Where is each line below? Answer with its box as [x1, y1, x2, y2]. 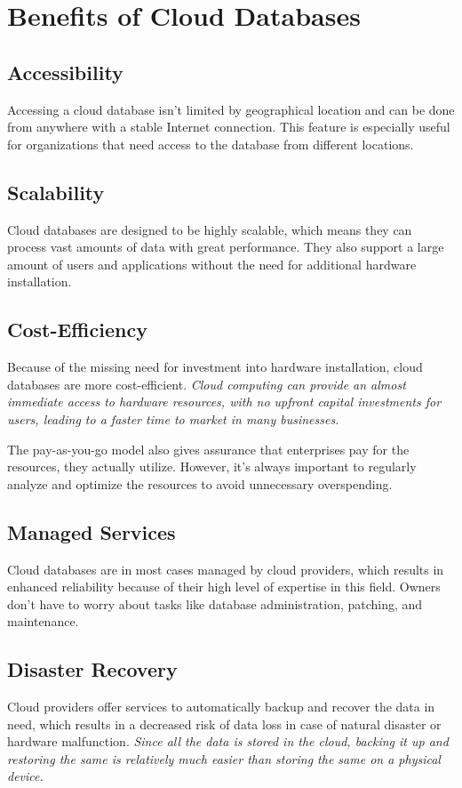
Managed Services [7, 518, 176, 545]
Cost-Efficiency [7, 316, 147, 343]
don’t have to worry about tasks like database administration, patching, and [7, 594, 423, 613]
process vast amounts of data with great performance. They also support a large [7, 237, 444, 256]
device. [7, 767, 44, 785]
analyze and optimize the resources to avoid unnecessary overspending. [7, 474, 393, 493]
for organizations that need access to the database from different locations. [7, 134, 414, 153]
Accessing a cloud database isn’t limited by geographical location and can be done [7, 100, 455, 118]
